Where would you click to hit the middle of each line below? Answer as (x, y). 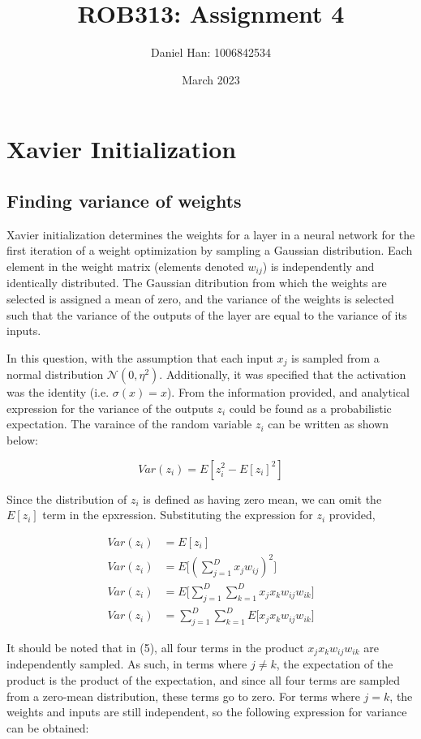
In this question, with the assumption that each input (140, 357)
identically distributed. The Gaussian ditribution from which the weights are (197, 283)
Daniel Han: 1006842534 (211, 52)
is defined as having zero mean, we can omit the (262, 498)
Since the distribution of (67, 498)
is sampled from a (335, 357)
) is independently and (318, 266)
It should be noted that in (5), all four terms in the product (155, 647)
